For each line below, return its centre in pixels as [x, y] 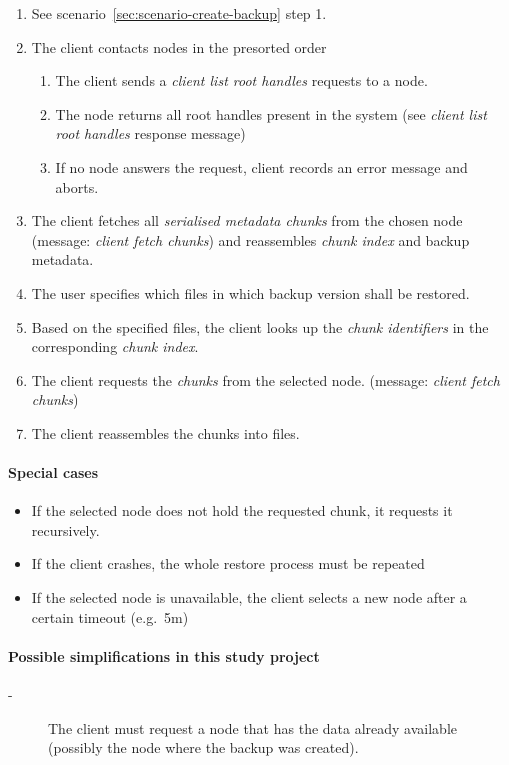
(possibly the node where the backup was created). [203, 747]
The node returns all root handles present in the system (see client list [271, 113]
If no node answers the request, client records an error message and [261, 166]
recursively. [65, 529]
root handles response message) [150, 133]
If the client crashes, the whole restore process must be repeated [228, 563]
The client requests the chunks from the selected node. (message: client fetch [265, 379]
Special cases [53, 472]
